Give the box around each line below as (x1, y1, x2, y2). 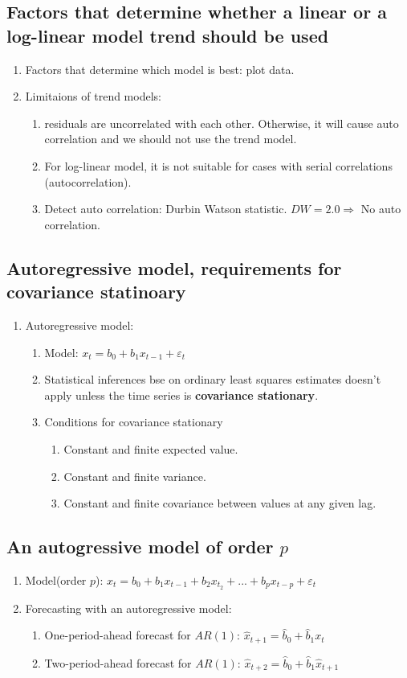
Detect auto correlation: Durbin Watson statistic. (44, 200, 287, 217)
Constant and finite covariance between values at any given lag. (63, 495, 376, 512)
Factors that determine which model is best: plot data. (25, 60, 295, 77)
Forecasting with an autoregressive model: (25, 599, 232, 616)
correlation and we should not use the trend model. (44, 130, 297, 147)
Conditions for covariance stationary (44, 413, 223, 430)
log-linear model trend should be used (6, 23, 329, 47)
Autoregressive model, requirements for (6, 255, 342, 280)
